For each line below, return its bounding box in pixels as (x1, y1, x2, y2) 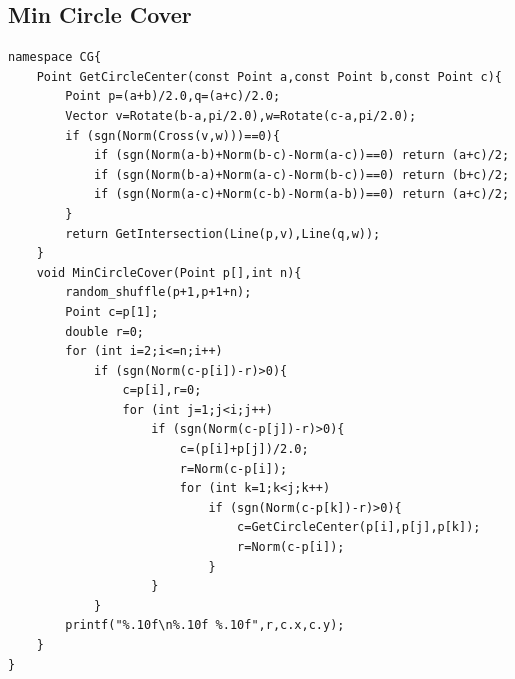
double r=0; (65, 324, 145, 339)
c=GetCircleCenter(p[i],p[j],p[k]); (237, 520, 481, 535)
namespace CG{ (8, 50, 102, 65)
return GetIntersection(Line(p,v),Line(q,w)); (65, 226, 381, 241)
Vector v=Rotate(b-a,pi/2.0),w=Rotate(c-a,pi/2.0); (65, 108, 417, 123)
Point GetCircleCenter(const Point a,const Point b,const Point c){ (36, 69, 502, 84)
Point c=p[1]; (65, 304, 159, 319)
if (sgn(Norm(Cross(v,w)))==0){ (65, 128, 281, 143)
